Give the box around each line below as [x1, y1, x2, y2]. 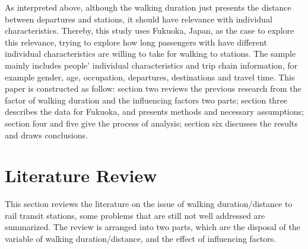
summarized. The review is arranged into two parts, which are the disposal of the [5, 221, 300, 233]
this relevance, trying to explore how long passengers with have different [5, 35, 267, 48]
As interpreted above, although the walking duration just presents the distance [5, 1, 291, 13]
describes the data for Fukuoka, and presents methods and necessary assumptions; [5, 105, 304, 118]
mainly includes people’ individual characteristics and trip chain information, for [5, 59, 298, 71]
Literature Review [5, 163, 157, 187]
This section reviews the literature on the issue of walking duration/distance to [5, 198, 293, 210]
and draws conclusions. [5, 128, 88, 141]
